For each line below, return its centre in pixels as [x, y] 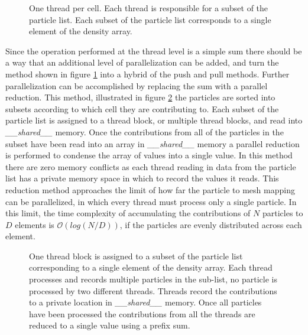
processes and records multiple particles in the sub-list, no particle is [153, 279]
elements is [35, 224]
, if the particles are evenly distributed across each [211, 224]
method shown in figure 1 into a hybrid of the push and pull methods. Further [147, 74]
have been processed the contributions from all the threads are [142, 313]
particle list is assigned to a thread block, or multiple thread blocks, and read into [154, 120]
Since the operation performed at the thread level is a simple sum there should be [154, 51]
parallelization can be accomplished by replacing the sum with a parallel [137, 85]
